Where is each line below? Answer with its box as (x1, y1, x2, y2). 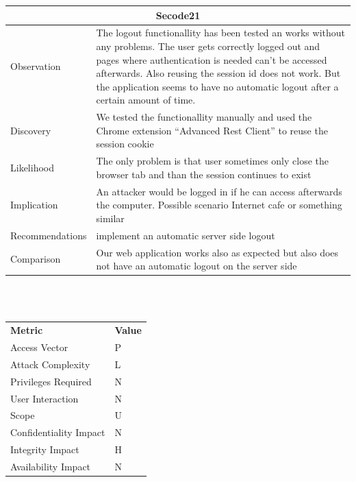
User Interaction (10, 391, 79, 405)
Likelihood (10, 160, 54, 174)
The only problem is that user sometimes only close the (96, 154, 329, 168)
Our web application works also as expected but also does (96, 245, 339, 259)
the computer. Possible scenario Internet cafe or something (96, 197, 342, 212)
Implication (10, 197, 58, 212)
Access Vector (10, 339, 68, 354)
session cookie (96, 136, 154, 151)
